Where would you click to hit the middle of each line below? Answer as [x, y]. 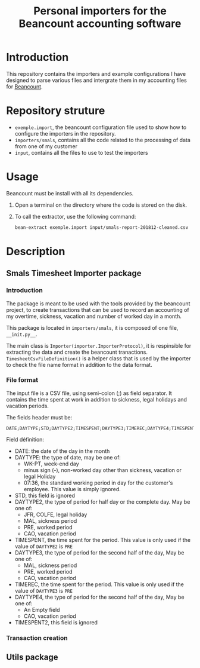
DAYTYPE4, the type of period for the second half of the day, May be [99, 597]
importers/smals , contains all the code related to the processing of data [102, 140]
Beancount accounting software [100, 24]
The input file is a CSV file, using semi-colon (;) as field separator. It [89, 393]
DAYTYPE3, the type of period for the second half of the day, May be [99, 552]
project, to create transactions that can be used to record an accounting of [98, 310]
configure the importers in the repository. [65, 133]
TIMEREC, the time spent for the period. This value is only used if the [99, 584]
